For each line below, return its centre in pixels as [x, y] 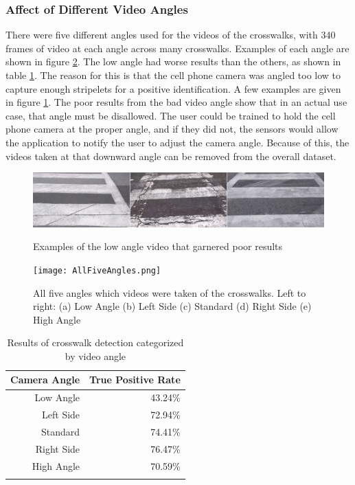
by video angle [95, 356]
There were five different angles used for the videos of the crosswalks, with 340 [171, 35]
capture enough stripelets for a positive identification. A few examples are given [173, 88]
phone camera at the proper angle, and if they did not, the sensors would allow [172, 129]
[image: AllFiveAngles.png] [97, 270]
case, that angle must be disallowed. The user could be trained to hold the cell [171, 115]
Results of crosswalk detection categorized [95, 342]
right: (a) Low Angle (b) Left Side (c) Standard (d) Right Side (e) [172, 306]
